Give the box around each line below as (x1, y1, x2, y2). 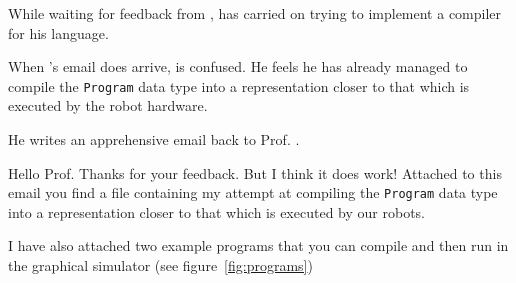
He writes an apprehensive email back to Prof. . (8, 129, 300, 150)
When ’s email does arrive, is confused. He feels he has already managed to (8, 56, 468, 77)
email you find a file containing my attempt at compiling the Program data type (8, 182, 498, 203)
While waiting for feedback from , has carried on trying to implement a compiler (8, 3, 502, 23)
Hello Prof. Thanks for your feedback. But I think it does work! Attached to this (8, 162, 502, 183)
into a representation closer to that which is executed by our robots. (8, 201, 425, 222)
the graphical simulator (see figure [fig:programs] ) (8, 255, 313, 276)
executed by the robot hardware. (8, 95, 208, 116)
